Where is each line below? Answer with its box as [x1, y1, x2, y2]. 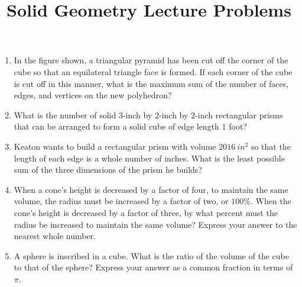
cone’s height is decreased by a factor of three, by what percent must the [14, 206, 278, 218]
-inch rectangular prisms [195, 108, 283, 121]
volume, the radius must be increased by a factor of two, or [14, 195, 229, 207]
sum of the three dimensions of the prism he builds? [14, 163, 202, 176]
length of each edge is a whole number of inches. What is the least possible [14, 151, 285, 164]
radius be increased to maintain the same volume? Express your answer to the [14, 218, 297, 230]
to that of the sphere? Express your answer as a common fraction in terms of [14, 261, 293, 273]
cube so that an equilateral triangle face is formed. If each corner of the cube [14, 65, 293, 78]
